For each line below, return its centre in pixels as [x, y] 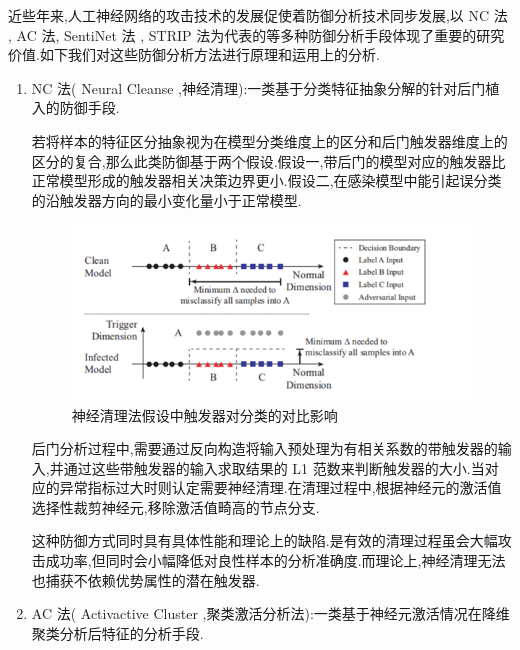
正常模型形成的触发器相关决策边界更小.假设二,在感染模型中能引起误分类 [266, 180]
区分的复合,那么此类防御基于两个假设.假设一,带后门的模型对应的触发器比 [268, 160]
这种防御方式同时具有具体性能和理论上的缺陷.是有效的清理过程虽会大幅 [264, 540]
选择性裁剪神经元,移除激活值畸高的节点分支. [175, 506]
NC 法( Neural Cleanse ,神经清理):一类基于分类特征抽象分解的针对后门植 [265, 87]
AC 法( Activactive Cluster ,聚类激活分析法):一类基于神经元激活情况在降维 [270, 613]
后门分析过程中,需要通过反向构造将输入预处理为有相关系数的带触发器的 [264, 448]
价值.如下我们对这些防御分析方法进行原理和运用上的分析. [194, 54]
